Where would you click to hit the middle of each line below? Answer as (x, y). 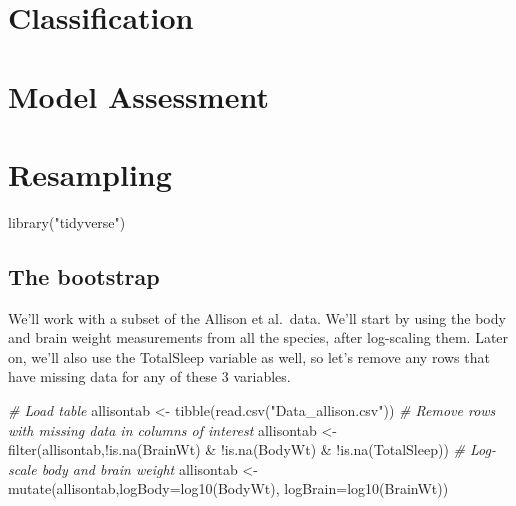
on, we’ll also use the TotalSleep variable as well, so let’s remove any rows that (249, 356)
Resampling (90, 173)
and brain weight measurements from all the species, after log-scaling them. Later (258, 337)
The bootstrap (84, 275)
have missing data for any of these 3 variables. (149, 376)
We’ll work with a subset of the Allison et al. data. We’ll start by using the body (257, 317)
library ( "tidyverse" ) (67, 221)
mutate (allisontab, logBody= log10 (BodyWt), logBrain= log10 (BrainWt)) (228, 488)
